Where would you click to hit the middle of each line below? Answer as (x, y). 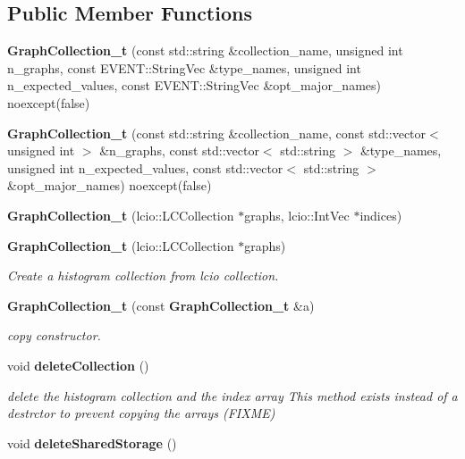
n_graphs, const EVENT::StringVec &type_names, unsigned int (184, 67)
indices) (381, 215)
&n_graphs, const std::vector (179, 150)
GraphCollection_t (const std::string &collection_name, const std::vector (217, 133)
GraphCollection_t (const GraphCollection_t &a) (161, 305)
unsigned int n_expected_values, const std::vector (145, 167)
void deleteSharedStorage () (92, 442)
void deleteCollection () (78, 365)
